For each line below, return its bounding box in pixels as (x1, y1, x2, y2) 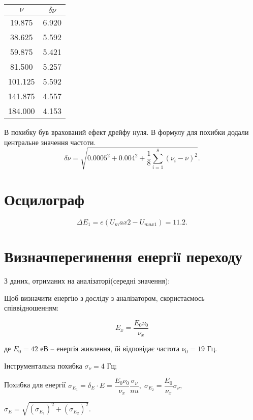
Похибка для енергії (4, 379, 66, 390)
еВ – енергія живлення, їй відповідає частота (40, 343, 180, 354)
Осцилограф (4, 188, 84, 209)
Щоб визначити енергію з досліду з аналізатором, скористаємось (4, 292, 205, 303)
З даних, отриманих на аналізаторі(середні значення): (4, 275, 170, 286)
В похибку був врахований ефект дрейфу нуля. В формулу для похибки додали (4, 127, 249, 137)
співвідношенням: (4, 302, 59, 313)
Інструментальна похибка (4, 360, 82, 371)
